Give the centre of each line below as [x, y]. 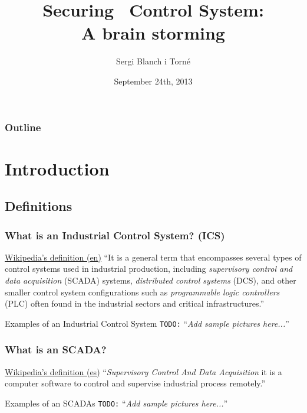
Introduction [57, 168]
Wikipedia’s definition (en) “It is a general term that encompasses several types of [153, 257]
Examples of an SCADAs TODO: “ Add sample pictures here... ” [116, 403]
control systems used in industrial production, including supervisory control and [149, 269]
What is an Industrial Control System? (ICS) [115, 235]
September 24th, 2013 [153, 81]
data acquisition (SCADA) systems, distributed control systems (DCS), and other [151, 280]
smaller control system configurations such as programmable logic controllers [142, 292]
